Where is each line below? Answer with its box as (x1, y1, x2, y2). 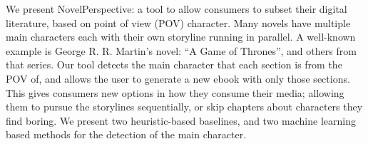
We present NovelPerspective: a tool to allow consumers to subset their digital (6, 1, 347, 16)
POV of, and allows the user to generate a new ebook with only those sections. (6, 71, 350, 86)
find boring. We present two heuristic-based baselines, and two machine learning (6, 113, 356, 128)
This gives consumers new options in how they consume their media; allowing (6, 85, 344, 100)
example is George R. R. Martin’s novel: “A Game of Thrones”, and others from (6, 43, 357, 58)
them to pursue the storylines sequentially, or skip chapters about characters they (6, 99, 363, 114)
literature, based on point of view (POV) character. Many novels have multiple (6, 15, 351, 30)
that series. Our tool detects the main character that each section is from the (6, 57, 342, 72)
